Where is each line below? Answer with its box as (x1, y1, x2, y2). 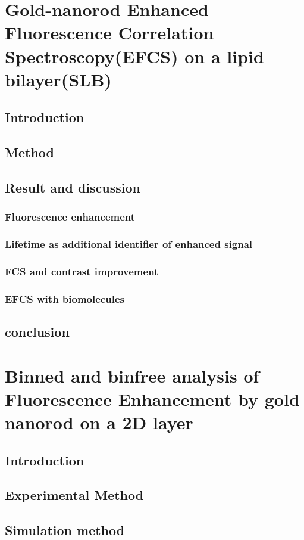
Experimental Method (5, 486, 144, 504)
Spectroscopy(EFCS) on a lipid (5, 44, 264, 68)
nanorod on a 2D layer (5, 410, 193, 434)
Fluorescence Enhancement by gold (5, 386, 300, 411)
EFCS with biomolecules (5, 291, 124, 306)
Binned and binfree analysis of (5, 363, 259, 387)
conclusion (5, 322, 70, 341)
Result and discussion (5, 178, 140, 196)
